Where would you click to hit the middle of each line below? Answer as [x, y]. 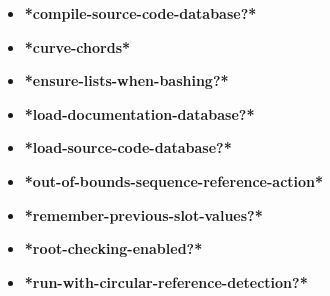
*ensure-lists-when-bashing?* [126, 80]
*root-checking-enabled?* [113, 248]
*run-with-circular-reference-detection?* [166, 281]
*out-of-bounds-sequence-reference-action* [174, 180]
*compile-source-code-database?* [140, 13]
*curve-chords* [77, 46]
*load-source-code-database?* [128, 147]
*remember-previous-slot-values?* [143, 214]
